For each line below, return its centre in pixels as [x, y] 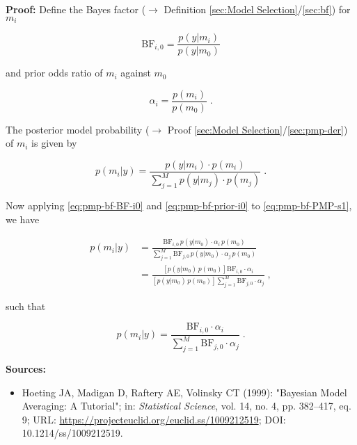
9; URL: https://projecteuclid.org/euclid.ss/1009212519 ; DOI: [154, 419]
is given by [54, 143]
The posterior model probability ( [78, 129]
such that [26, 306]
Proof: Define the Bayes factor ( [76, 9]
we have [23, 219]
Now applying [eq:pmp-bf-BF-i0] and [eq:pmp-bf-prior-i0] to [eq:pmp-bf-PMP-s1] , [179, 205]
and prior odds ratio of [54, 73]
